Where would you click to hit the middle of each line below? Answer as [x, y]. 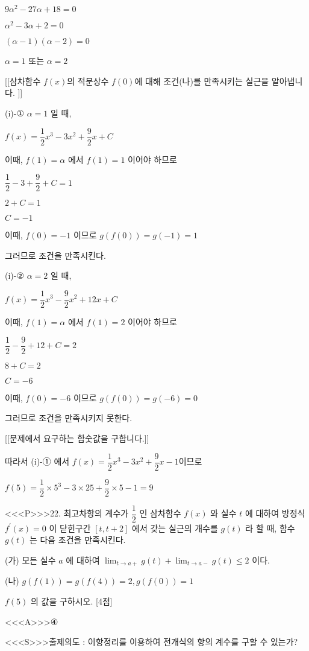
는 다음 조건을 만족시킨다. [77, 540]
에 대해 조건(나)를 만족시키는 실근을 [202, 81]
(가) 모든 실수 [30, 560]
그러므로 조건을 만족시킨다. [55, 255]
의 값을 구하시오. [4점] [72, 601]
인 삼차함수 [160, 513]
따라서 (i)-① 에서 [37, 461]
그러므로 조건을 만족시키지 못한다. [69, 418]
